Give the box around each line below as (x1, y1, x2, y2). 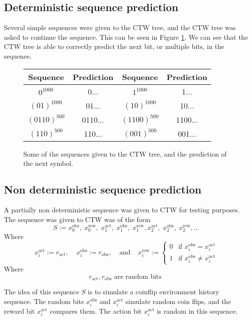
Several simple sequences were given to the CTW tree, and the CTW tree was (4, 22, 236, 32)
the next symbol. (23, 158, 73, 168)
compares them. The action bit (50, 305, 142, 316)
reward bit (4, 305, 35, 316)
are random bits (114, 273, 162, 280)
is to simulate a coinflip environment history (87, 287, 219, 297)
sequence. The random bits (4, 296, 84, 306)
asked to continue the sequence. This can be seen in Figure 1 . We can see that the (4, 32, 248, 42)
